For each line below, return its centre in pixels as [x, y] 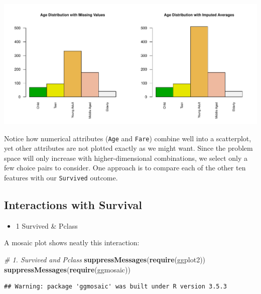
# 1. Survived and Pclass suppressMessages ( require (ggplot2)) [105, 260]
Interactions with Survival [73, 205]
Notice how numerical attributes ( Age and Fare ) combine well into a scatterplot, [128, 138]
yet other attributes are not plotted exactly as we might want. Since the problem [128, 148]
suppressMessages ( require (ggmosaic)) [67, 269]
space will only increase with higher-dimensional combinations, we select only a [126, 158]
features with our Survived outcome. [61, 177]
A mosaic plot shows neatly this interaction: [72, 242]
